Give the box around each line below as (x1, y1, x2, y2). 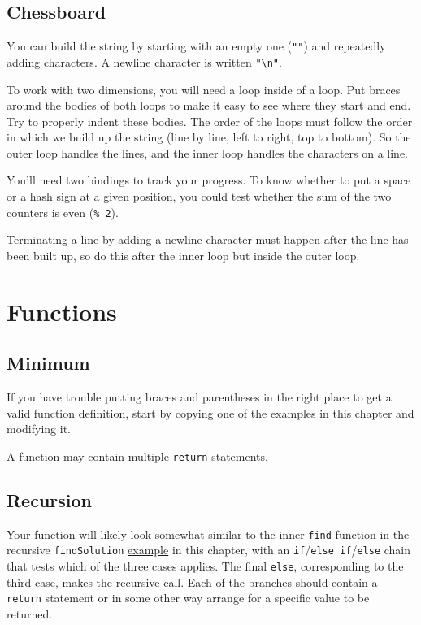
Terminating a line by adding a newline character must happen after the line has (7, 231, 409, 248)
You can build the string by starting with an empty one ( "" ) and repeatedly (7, 37, 386, 54)
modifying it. (7, 420, 71, 437)
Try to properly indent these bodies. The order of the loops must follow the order (7, 112, 413, 129)
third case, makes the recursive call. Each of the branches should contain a (7, 573, 378, 590)
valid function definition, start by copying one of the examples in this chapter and (7, 404, 414, 421)
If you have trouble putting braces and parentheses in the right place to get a (7, 388, 392, 406)
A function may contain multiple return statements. (7, 447, 268, 464)
